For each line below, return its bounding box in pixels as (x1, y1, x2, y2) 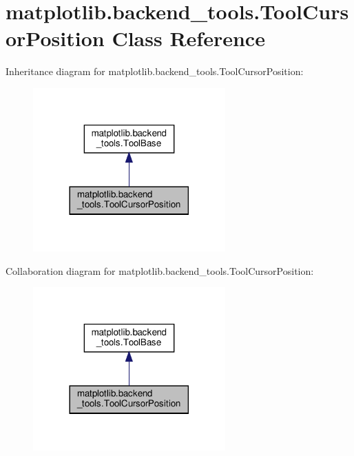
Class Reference (112, 24, 265, 52)
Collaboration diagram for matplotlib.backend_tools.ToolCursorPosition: (6, 263, 314, 278)
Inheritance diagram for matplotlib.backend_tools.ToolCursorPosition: (6, 64, 304, 79)
